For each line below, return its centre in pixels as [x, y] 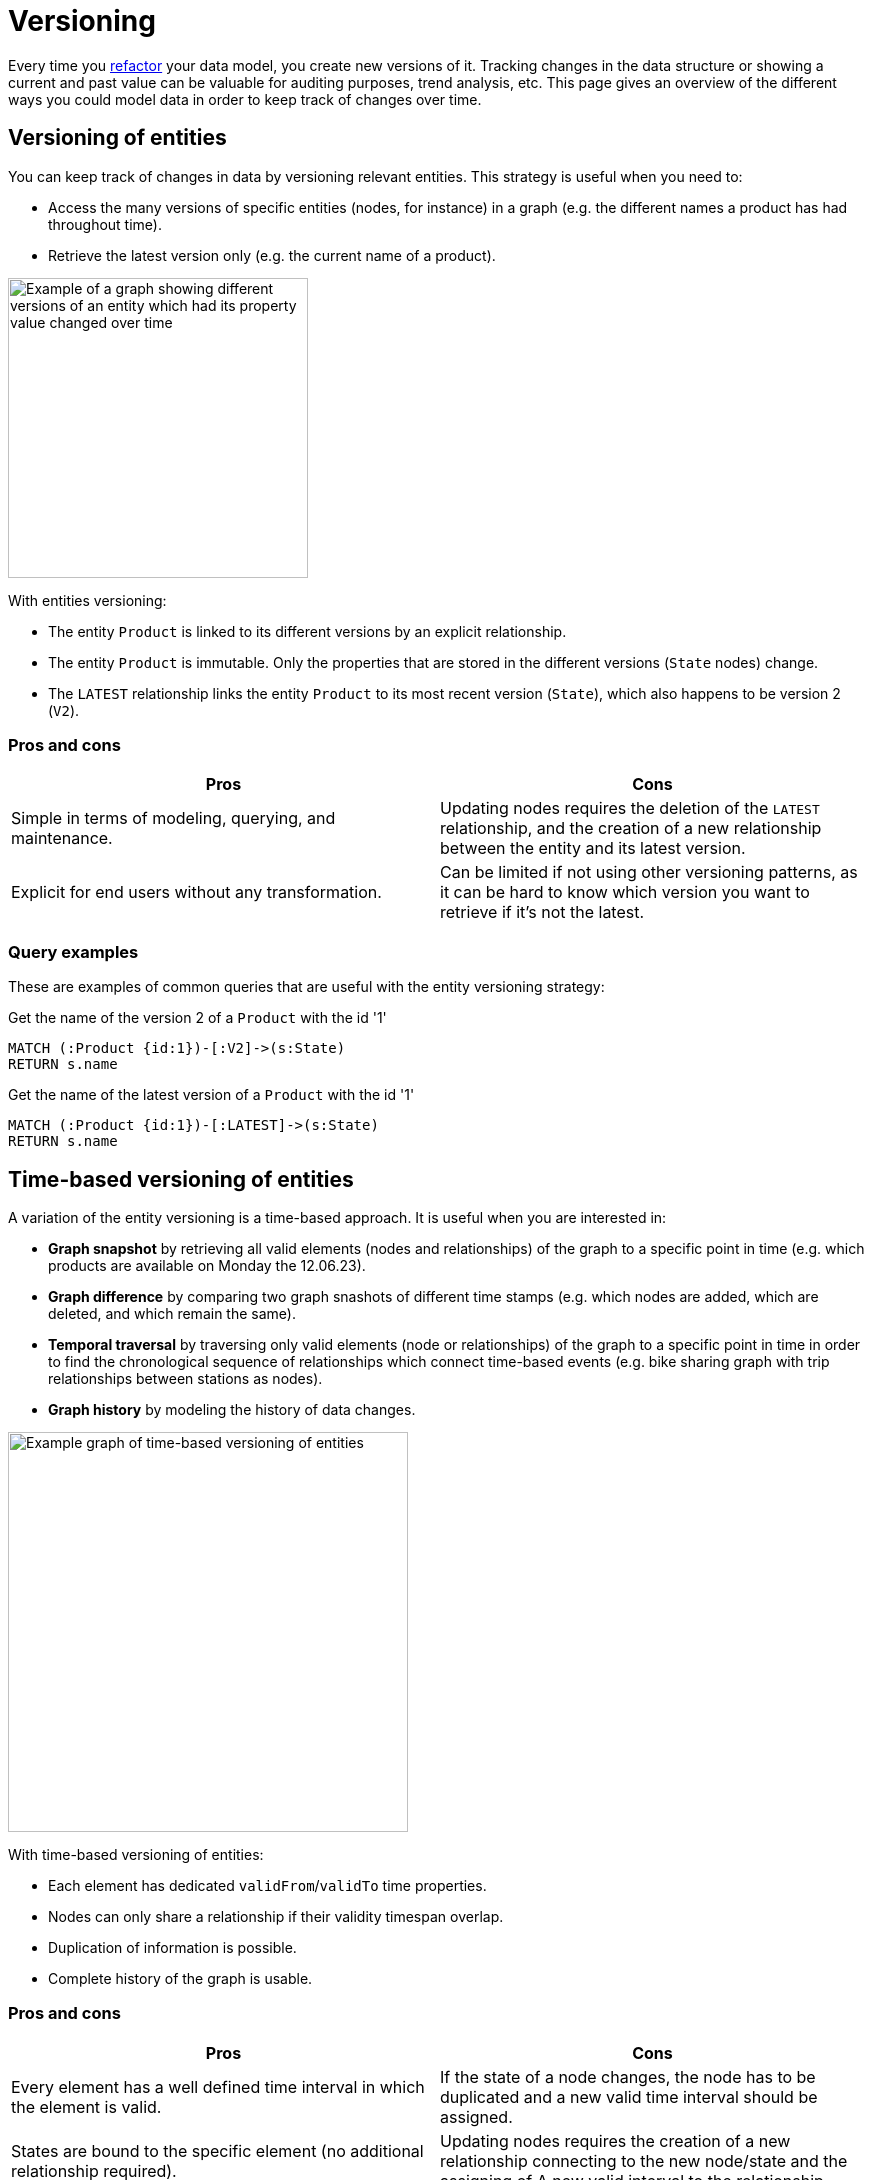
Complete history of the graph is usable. [180, 1978]
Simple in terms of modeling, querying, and [173, 818]
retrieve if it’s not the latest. [542, 912]
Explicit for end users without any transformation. [196, 892]
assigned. [476, 2116]
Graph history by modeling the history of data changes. [232, 1409]
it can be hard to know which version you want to [625, 892]
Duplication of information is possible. [172, 1947]
